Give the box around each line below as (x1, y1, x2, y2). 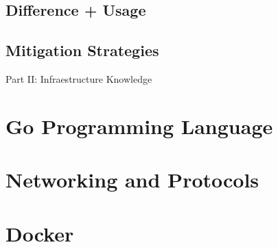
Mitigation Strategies (5, 40, 159, 61)
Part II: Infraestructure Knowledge (5, 71, 152, 86)
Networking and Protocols (5, 166, 259, 194)
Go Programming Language (5, 112, 273, 140)
